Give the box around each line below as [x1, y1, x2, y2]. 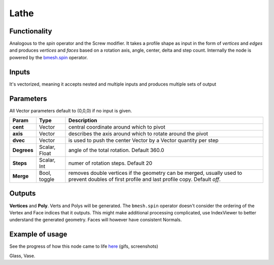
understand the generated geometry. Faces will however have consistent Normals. [9, 217, 182, 223]
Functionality [9, 27, 52, 35]
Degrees [12, 147, 34, 154]
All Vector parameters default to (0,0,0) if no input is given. [9, 107, 132, 113]
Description [68, 117, 97, 124]
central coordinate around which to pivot [68, 124, 165, 131]
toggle [39, 176, 55, 183]
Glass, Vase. [9, 252, 36, 258]
